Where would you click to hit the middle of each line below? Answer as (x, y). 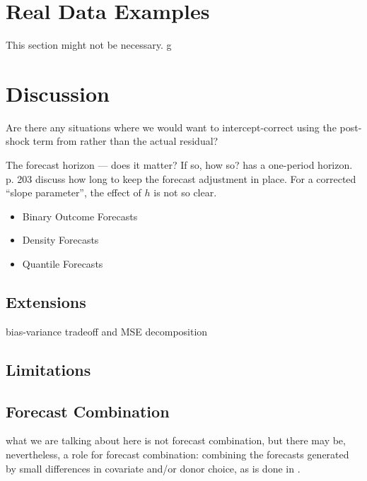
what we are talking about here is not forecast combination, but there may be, (176, 440)
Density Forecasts (60, 240)
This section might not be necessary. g (89, 45)
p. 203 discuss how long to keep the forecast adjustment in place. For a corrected (181, 178)
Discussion (58, 93)
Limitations (48, 369)
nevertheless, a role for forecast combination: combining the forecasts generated (177, 454)
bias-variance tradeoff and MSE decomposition (107, 331)
